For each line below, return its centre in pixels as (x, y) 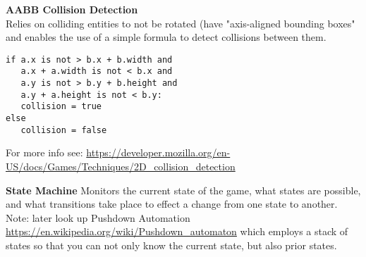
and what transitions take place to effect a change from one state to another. (172, 204)
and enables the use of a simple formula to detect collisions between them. (166, 37)
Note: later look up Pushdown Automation (98, 217)
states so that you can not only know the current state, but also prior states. (171, 245)
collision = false (64, 130)
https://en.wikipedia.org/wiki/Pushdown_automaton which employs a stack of (177, 231)
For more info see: (44, 152)
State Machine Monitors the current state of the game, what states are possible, (183, 190)
